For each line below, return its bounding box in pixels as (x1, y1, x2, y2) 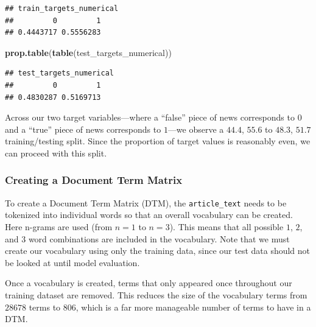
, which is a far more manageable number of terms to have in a (75, 300, 311, 313)
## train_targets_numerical (5, 4, 119, 13)
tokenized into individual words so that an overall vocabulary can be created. (5, 208, 293, 221)
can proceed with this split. (5, 146, 107, 159)
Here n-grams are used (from (5, 220, 113, 233)
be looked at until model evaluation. (5, 256, 140, 269)
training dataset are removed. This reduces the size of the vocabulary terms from (5, 288, 307, 301)
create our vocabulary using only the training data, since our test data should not (5, 244, 311, 257)
